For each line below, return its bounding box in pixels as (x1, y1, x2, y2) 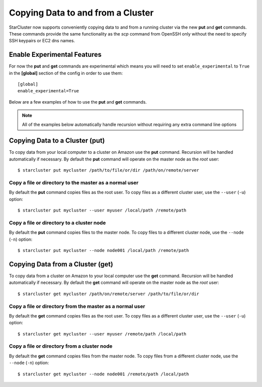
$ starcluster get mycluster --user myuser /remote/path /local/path (17, 331, 187, 336)
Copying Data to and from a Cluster (9, 7, 154, 18)
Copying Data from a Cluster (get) (9, 260, 114, 268)
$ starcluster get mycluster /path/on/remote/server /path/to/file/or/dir (17, 291, 199, 297)
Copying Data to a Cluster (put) (9, 137, 105, 145)
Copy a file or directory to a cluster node (9, 219, 106, 226)
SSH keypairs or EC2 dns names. (9, 38, 75, 44)
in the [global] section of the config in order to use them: (9, 70, 123, 76)
